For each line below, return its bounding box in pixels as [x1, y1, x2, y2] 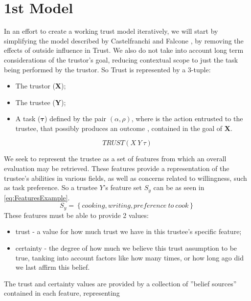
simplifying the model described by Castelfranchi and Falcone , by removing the [4, 35, 244, 45]
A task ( [15, 113, 41, 124]
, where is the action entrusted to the [131, 113, 243, 124]
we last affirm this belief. [15, 262, 90, 272]
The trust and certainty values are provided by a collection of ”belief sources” [4, 278, 237, 288]
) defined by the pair [45, 113, 107, 124]
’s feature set [103, 182, 142, 193]
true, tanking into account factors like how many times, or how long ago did [15, 252, 244, 262]
